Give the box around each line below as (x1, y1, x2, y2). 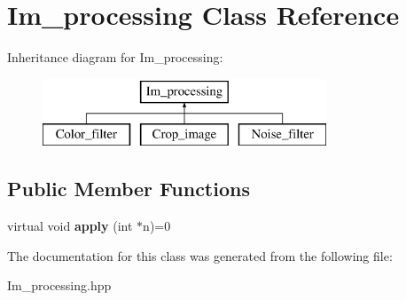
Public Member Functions (7, 175, 250, 202)
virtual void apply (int (7, 217, 133, 235)
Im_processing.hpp (7, 276, 112, 295)
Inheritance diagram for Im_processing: (7, 48, 223, 67)
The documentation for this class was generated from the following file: (7, 246, 393, 264)
